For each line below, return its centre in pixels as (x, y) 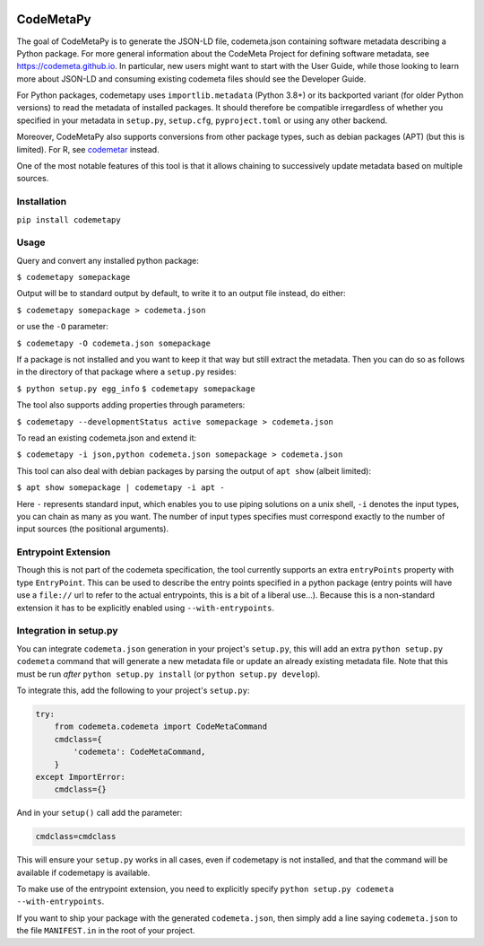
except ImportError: (80, 777)
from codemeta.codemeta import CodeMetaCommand (161, 727)
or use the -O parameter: (63, 327)
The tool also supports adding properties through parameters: (131, 405)
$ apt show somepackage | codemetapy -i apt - (121, 488)
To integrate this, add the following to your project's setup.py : (133, 690)
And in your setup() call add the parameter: (99, 813)
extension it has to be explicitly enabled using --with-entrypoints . (146, 608)
